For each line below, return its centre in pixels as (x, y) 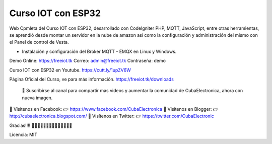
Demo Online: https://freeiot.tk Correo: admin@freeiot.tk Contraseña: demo (88, 61)
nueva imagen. (37, 98)
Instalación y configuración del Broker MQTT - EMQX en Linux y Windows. (99, 51)
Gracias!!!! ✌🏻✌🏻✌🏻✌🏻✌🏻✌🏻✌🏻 (41, 125)
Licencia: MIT (23, 135)
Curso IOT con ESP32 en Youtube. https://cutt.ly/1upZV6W (70, 70)
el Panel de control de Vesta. (39, 42)
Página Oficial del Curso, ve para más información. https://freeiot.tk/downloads (91, 79)
